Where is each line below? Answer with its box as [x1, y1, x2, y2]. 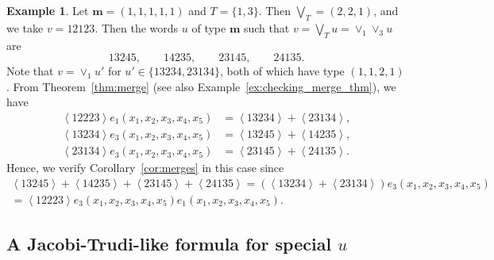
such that [243, 19, 290, 36]
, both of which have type [220, 63, 345, 79]
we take [6, 19, 44, 36]
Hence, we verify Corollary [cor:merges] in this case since [6, 159, 284, 176]
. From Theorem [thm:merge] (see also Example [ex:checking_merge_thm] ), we [6, 78, 396, 94]
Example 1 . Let [6, 2, 89, 18]
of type [191, 19, 226, 36]
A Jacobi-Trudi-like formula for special [6, 231, 332, 256]
